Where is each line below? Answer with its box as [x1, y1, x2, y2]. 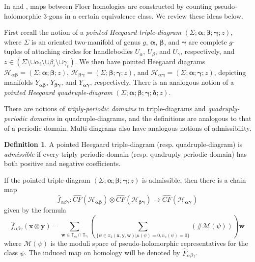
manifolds [4, 77, 33, 87]
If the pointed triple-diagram [4, 174, 90, 185]
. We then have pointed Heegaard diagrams [75, 56, 205, 66]
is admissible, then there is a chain [142, 174, 246, 185]
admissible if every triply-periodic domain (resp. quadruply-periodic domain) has [4, 148, 247, 159]
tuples [4, 46, 22, 56]
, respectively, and [180, 46, 235, 56]
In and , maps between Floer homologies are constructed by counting [4, 1, 212, 11]
